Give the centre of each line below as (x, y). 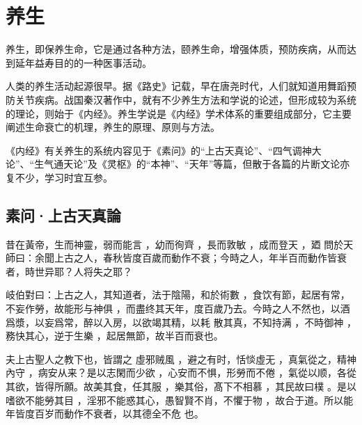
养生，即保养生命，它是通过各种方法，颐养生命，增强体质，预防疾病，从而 (176, 49)
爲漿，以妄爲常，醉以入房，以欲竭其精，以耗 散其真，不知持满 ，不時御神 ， (181, 322)
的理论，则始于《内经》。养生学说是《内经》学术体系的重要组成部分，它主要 (179, 113)
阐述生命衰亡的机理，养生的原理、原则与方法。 (113, 127)
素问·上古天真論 (63, 215)
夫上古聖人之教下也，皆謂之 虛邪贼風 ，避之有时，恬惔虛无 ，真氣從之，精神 (181, 359)
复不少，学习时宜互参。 (59, 177)
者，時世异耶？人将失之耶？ (69, 271)
